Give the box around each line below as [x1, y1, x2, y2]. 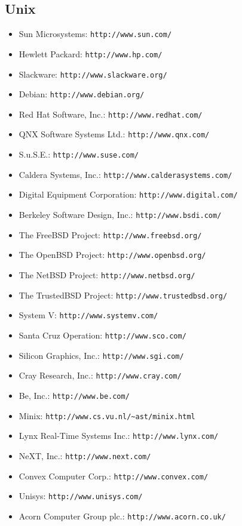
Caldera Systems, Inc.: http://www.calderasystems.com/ [19, 168, 232, 180]
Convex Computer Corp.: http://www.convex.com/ [19, 469, 209, 482]
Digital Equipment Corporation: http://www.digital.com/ [19, 188, 238, 201]
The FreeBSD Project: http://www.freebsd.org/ [19, 228, 202, 241]
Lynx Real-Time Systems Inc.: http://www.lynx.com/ [19, 429, 219, 442]
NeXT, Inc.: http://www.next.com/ [19, 449, 151, 462]
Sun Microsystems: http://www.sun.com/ [19, 27, 172, 40]
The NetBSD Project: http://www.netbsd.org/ [19, 269, 195, 281]
